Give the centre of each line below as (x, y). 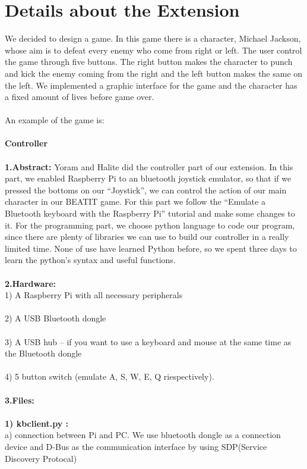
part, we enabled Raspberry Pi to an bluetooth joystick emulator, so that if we (148, 178)
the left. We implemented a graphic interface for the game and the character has (151, 85)
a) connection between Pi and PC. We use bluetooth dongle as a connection (143, 435)
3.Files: (20, 400)
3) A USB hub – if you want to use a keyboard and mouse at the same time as (148, 341)
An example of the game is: (55, 120)
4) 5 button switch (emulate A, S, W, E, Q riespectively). (110, 376)
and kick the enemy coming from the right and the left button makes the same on (154, 73)
